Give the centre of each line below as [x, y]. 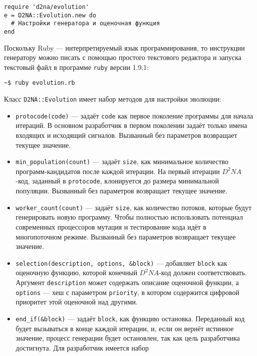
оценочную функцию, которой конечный [77, 272]
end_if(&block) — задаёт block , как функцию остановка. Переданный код [130, 318]
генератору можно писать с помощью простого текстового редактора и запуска [123, 57]
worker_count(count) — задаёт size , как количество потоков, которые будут [133, 207]
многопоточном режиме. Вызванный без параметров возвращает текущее [126, 236]
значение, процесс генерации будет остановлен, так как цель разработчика [128, 338]
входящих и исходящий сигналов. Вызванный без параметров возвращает [126, 135]
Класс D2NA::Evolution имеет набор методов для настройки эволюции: [113, 99]
